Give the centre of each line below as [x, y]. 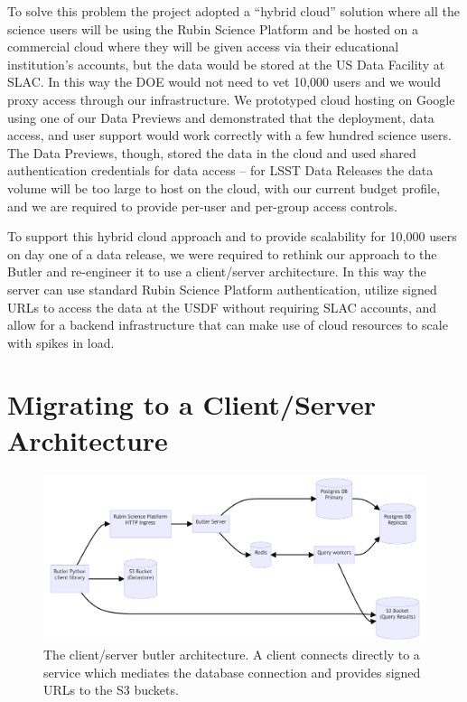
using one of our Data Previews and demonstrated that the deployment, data [221, 117]
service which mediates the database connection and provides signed [232, 672]
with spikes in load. [61, 342]
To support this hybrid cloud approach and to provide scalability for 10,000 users [232, 236]
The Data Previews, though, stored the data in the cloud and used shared [212, 152]
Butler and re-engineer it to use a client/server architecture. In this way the [217, 271]
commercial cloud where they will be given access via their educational [203, 47]
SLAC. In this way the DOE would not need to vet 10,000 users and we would [224, 82]
